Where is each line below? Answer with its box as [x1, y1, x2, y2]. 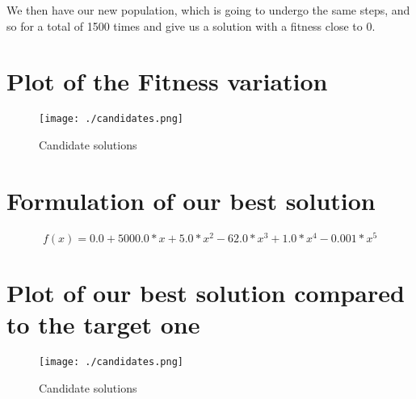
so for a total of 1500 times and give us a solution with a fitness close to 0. [6, 17, 376, 34]
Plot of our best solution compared [6, 275, 405, 309]
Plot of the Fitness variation [6, 65, 328, 98]
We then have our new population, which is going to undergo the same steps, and [6, 2, 410, 18]
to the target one [6, 308, 200, 341]
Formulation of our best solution [6, 183, 376, 216]
